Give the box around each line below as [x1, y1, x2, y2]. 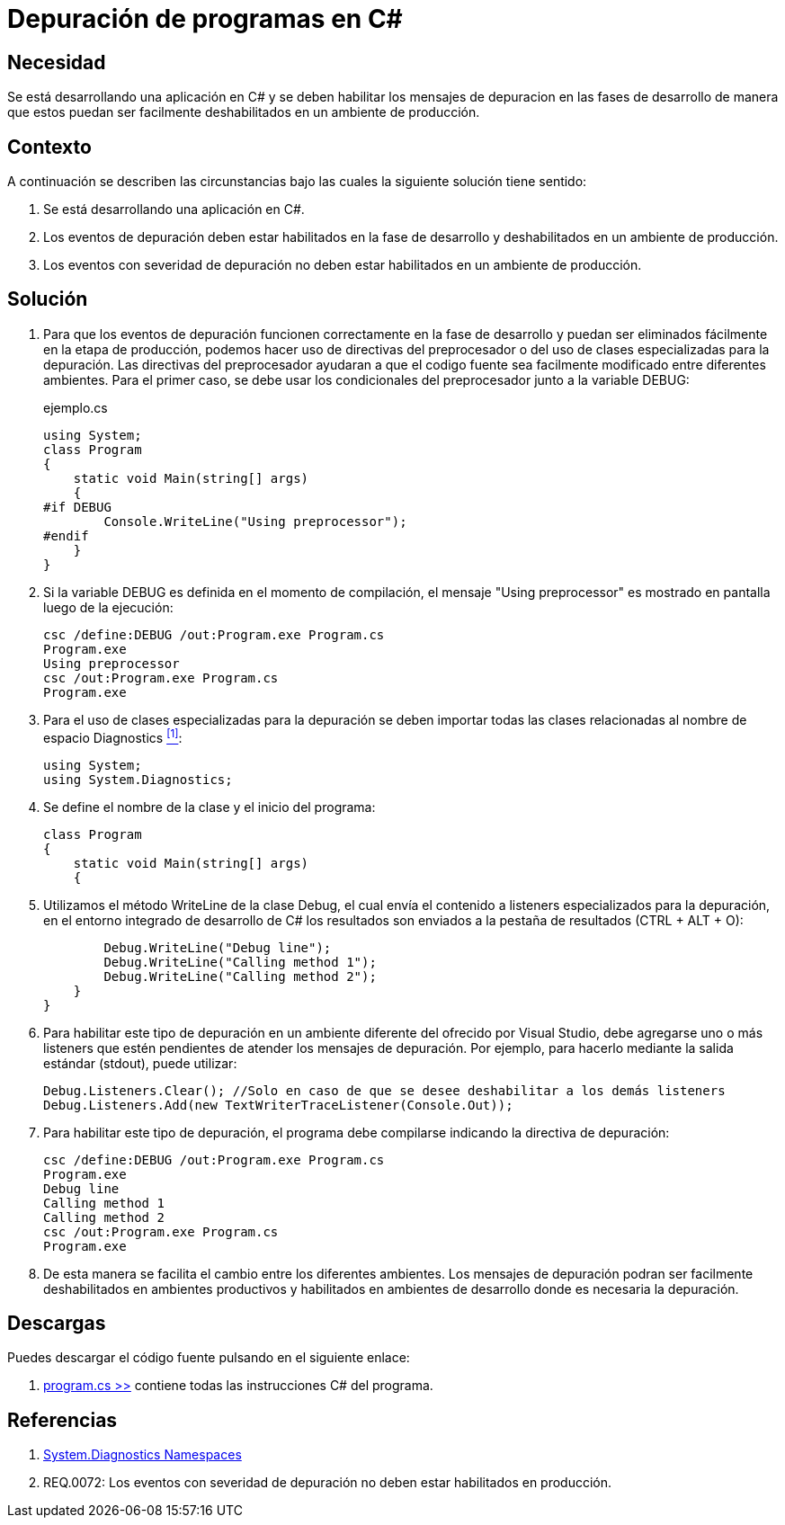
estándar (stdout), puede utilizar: [43, 1055, 237, 1071]
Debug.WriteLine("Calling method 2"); [103, 968, 377, 984]
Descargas [7, 1311, 106, 1334]
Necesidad [7, 50, 106, 74]
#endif [43, 528, 89, 543]
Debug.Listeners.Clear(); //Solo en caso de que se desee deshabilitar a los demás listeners [43, 1083, 726, 1098]
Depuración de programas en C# [7, 4, 403, 34]
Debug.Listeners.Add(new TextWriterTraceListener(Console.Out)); [43, 1097, 513, 1112]
